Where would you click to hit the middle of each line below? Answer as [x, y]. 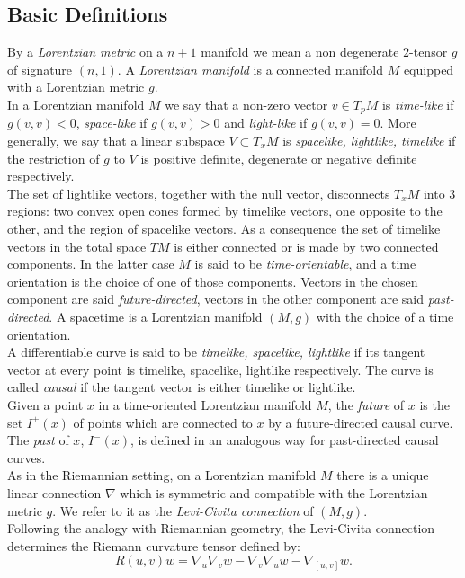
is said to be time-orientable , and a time [305, 264]
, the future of [366, 404]
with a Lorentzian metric [76, 87]
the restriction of [54, 158]
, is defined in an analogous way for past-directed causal [285, 440]
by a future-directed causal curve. [361, 422]
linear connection [54, 492]
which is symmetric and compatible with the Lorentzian [274, 492]
